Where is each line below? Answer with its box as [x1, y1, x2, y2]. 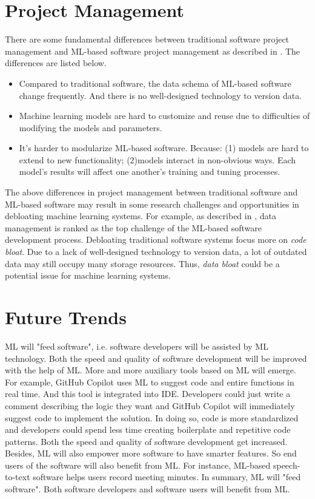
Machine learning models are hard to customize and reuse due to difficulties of [19, 109, 310, 122]
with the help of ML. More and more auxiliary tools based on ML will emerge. [5, 364, 296, 376]
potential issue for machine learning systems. [5, 269, 171, 282]
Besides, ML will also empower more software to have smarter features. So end [5, 447, 297, 460]
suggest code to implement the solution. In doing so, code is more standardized [5, 411, 299, 424]
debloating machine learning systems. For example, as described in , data [5, 209, 276, 222]
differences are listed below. [5, 56, 107, 69]
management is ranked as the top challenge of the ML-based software [5, 221, 262, 234]
